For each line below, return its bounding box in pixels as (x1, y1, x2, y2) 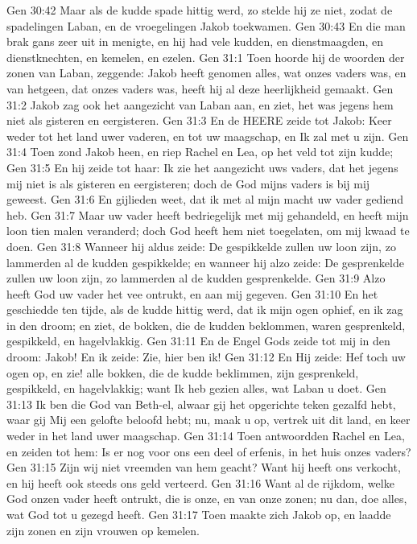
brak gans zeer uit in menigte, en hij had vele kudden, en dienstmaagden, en (6, 33, 384, 50)
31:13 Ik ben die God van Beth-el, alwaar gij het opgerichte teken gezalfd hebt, (6, 395, 396, 412)
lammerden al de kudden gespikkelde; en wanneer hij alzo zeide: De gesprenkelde (6, 253, 404, 270)
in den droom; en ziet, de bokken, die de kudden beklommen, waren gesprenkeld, (6, 316, 406, 333)
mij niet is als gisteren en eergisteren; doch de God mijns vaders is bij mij (6, 175, 370, 192)
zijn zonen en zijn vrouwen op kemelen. (6, 521, 200, 538)
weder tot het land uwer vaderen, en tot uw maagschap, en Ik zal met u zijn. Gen (6, 127, 409, 144)
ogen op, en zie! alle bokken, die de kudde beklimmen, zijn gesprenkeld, (6, 364, 359, 381)
